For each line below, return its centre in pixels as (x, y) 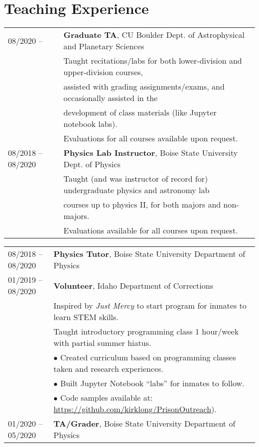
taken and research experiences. (108, 369)
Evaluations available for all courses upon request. (151, 230)
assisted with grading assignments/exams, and (144, 87)
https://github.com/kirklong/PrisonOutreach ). (135, 409)
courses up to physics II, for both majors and (142, 205)
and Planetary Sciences (104, 46)
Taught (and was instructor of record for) (136, 179)
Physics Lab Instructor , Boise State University (151, 153)
